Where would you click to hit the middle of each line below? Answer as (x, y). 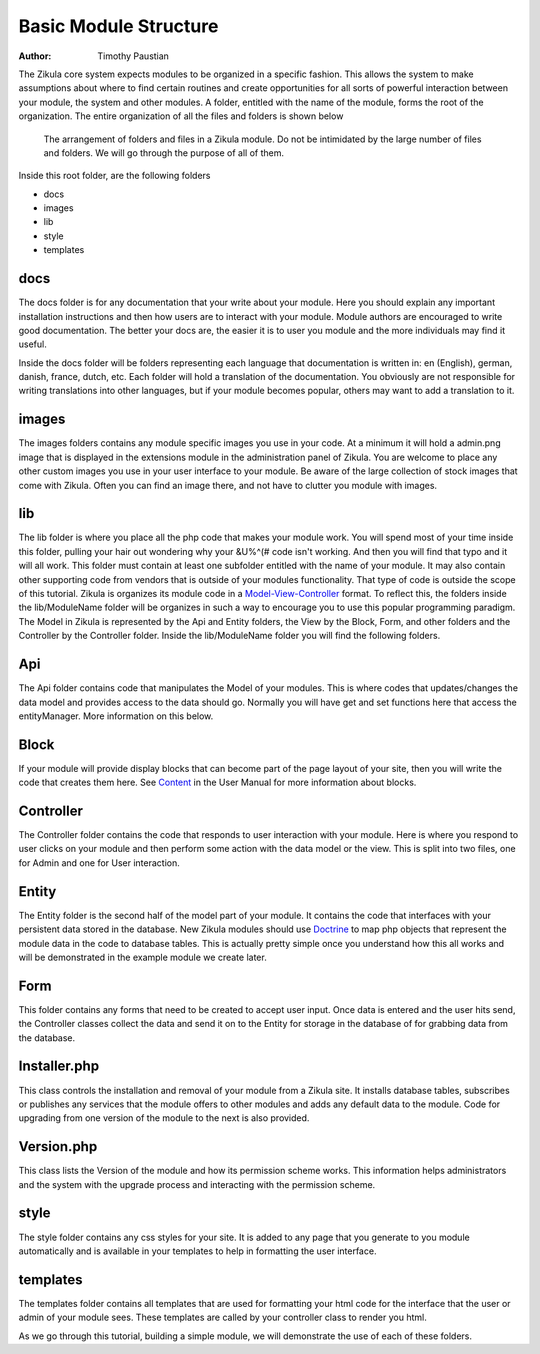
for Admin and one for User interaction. (99, 862)
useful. (32, 344)
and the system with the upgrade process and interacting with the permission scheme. (197, 1184)
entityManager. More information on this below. (116, 716)
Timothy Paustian (133, 56)
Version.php (58, 1146)
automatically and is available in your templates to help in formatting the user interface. (197, 1251)
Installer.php (59, 1066)
